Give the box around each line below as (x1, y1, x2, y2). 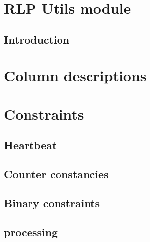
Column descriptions (4, 65, 147, 85)
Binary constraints (4, 195, 100, 210)
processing (4, 224, 58, 239)
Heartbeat (4, 137, 57, 153)
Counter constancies (4, 166, 109, 182)
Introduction (4, 31, 70, 47)
